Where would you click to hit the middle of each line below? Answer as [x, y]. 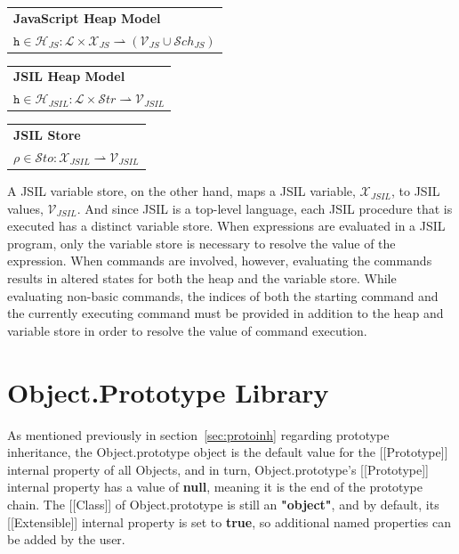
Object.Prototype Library [168, 391]
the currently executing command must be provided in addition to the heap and [225, 313]
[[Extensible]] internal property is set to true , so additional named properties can [229, 521]
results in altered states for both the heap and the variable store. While [202, 278]
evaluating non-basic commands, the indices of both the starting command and [223, 295]
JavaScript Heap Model [87, 17]
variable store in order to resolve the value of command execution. [187, 330]
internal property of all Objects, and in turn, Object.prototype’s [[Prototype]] [218, 469]
